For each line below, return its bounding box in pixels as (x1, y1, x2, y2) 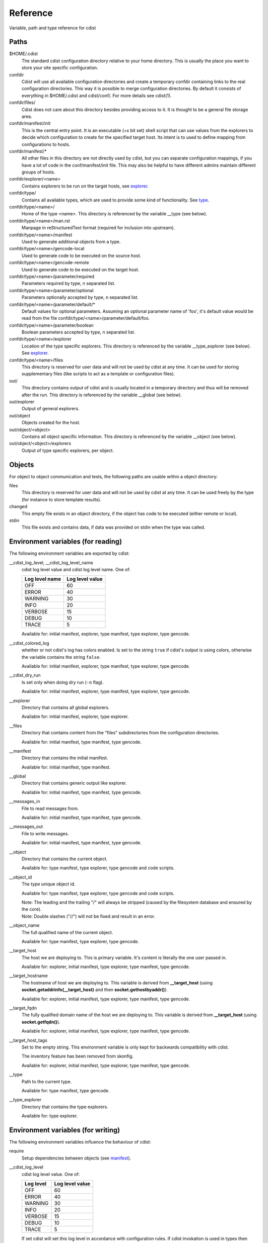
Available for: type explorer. (21, 1113, 78, 1119)
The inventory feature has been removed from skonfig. (21, 1053, 134, 1059)
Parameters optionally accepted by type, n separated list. (21, 294, 139, 300)
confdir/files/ (9, 99, 36, 105)
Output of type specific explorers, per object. (21, 447, 114, 453)
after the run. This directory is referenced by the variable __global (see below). (21, 392, 182, 398)
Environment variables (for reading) (9, 537, 122, 546)
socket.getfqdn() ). (21, 1019, 61, 1025)
